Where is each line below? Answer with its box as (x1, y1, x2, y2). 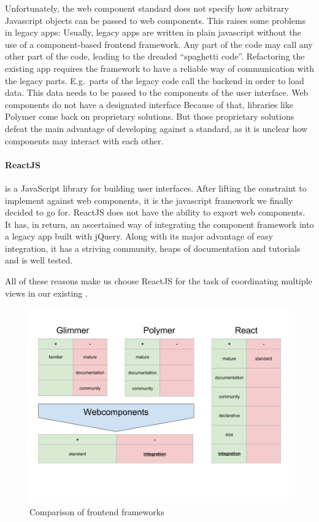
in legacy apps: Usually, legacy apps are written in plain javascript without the (5, 26, 301, 39)
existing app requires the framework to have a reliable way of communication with (5, 61, 314, 74)
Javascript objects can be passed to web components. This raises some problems (5, 14, 306, 26)
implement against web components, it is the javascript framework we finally (5, 193, 293, 206)
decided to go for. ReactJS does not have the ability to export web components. (5, 206, 306, 219)
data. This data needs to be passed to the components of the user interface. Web (5, 86, 309, 99)
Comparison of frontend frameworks (29, 505, 164, 518)
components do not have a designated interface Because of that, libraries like (5, 98, 293, 111)
